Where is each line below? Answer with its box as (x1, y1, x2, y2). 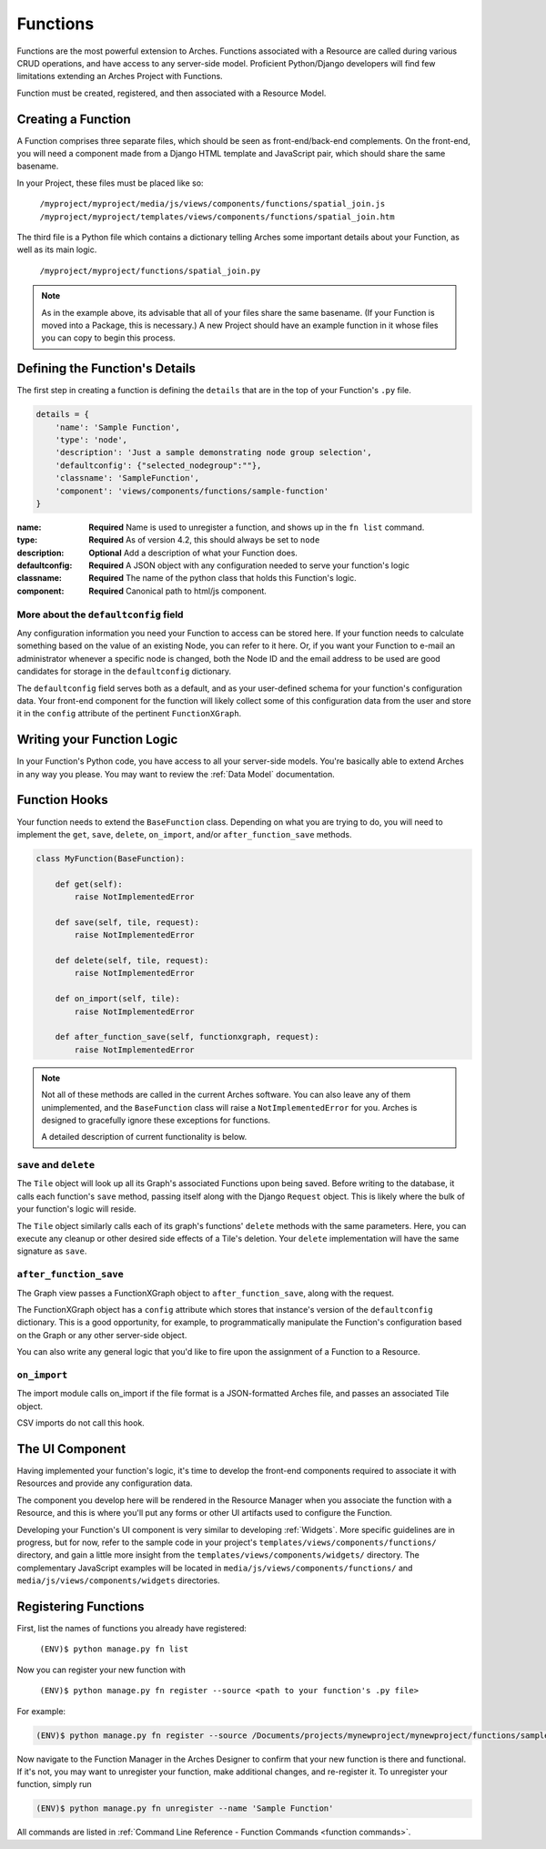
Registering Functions (16, 1599, 145, 1614)
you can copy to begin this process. (41, 332, 177, 343)
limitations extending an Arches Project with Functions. (16, 71, 223, 82)
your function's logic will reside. (16, 1204, 136, 1214)
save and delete (16, 1159, 96, 1172)
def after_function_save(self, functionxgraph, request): (55, 1031, 319, 1042)
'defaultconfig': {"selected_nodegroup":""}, (55, 460, 262, 471)
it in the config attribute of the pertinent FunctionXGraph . (16, 708, 242, 719)
